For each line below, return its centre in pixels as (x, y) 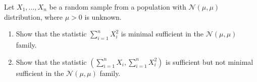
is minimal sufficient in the (162, 34)
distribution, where (34, 16)
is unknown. (103, 16)
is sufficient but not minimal (210, 61)
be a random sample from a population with (118, 7)
